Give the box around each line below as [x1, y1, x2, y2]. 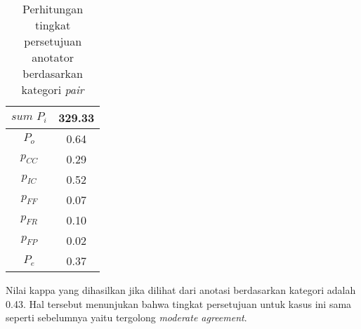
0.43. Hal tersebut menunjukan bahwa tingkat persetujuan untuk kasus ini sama [6, 296, 352, 311]
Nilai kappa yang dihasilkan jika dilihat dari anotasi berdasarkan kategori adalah [6, 283, 356, 297]
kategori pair [21, 81, 84, 98]
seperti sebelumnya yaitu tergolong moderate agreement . [6, 310, 247, 325]
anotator [32, 49, 74, 65]
